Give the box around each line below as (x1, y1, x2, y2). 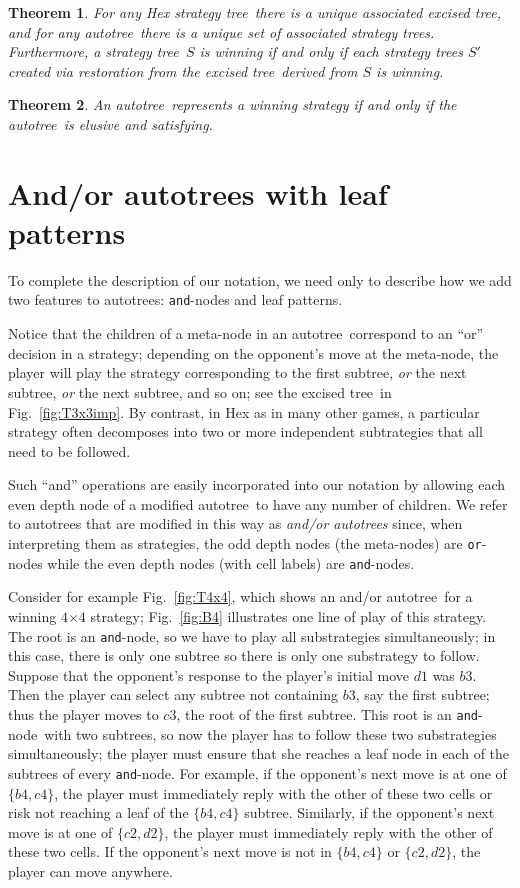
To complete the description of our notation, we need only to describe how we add (8, 269, 512, 290)
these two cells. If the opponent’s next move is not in (8, 841, 332, 862)
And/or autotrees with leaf (8, 172, 388, 213)
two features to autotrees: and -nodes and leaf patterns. (8, 289, 343, 310)
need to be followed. (8, 440, 131, 461)
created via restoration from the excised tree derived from (8, 60, 358, 81)
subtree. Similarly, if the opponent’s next (244, 802, 495, 823)
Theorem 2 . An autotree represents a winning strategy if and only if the (8, 94, 457, 115)
